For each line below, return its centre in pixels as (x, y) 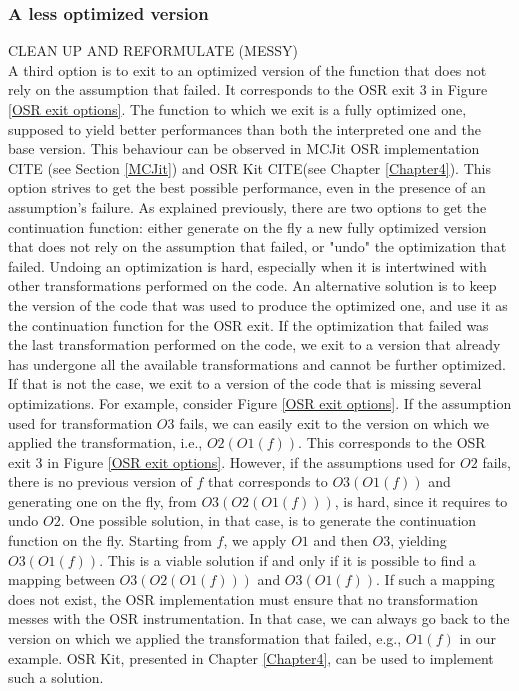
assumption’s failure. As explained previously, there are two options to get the (247, 206)
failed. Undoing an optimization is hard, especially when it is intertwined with (247, 265)
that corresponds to (268, 481)
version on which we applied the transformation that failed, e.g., (205, 638)
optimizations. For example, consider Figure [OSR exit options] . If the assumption (260, 402)
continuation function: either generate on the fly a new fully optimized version (247, 226)
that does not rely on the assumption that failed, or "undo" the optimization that (257, 246)
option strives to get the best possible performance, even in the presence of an (247, 187)
